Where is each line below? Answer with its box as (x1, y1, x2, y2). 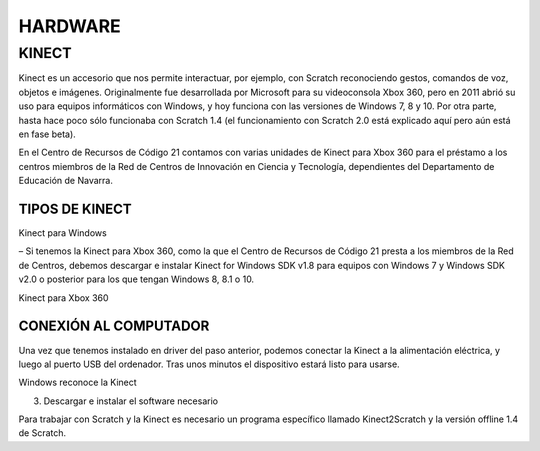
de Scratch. (18, 427, 67, 439)
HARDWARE (18, 15, 122, 37)
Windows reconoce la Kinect (18, 376, 137, 389)
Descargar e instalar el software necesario (43, 395, 219, 407)
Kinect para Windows (18, 227, 107, 239)
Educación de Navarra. (18, 175, 114, 187)
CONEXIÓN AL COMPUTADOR (18, 318, 210, 335)
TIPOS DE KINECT (18, 200, 132, 217)
